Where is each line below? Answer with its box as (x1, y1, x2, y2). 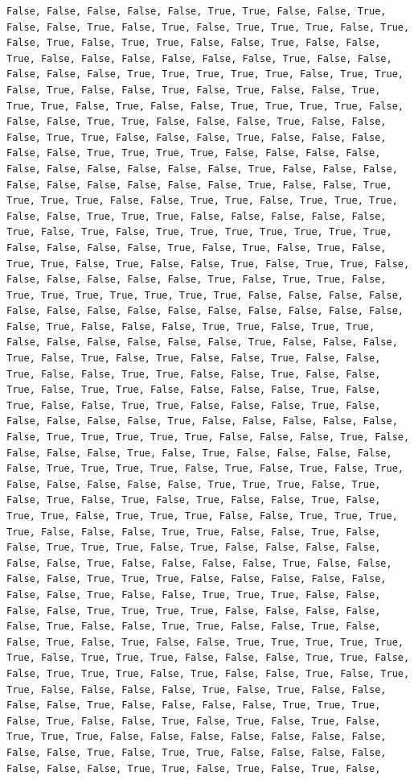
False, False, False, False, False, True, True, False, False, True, (6, 6, 387, 17)
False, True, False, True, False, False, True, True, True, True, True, (6, 636, 404, 648)
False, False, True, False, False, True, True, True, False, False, (6, 588, 381, 600)
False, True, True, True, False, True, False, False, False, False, (6, 542, 381, 554)
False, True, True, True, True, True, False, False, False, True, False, (6, 431, 410, 444)
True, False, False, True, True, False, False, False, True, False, (6, 399, 381, 411)
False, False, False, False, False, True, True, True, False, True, (6, 478, 381, 490)
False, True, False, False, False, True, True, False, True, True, (6, 320, 375, 332)
